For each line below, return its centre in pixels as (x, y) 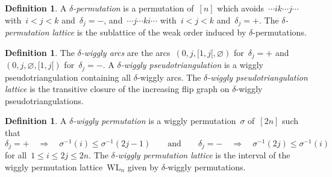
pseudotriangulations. (44, 100)
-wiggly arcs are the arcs (126, 52)
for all (16, 155)
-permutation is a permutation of (133, 8)
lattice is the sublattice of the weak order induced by (149, 32)
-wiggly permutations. (205, 166)
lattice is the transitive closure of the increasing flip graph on (117, 89)
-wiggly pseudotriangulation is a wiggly (192, 65)
